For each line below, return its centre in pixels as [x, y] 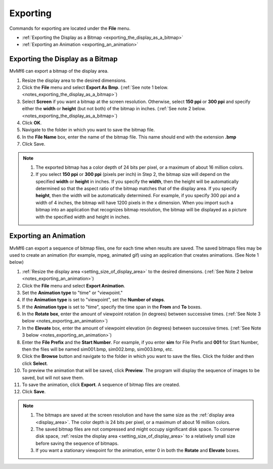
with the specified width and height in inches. [83, 217]
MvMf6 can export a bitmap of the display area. [59, 71]
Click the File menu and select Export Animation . [74, 286]
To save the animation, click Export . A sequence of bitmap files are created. [101, 385]
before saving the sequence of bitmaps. [77, 443]
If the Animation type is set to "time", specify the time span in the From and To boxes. [112, 307]
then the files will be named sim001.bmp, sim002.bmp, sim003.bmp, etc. [98, 349]
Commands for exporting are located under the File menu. [70, 28]
